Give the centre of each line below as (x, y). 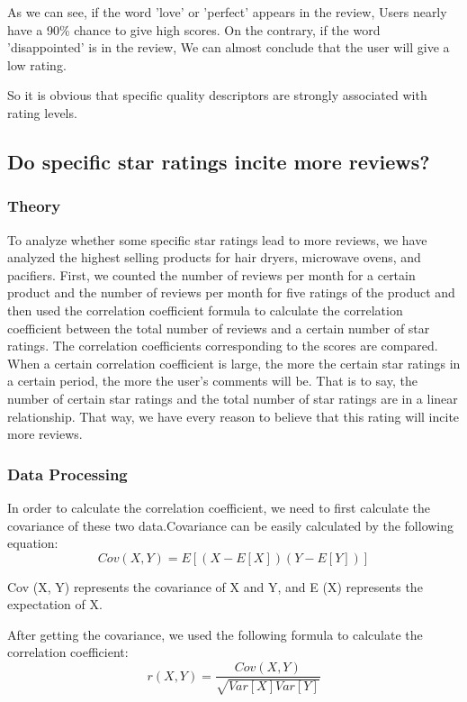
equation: (33, 543)
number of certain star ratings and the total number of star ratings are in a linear (233, 398)
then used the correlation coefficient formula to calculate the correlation (205, 310)
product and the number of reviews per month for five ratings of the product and (231, 292)
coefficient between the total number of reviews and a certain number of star (219, 328)
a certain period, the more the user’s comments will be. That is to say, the (212, 381)
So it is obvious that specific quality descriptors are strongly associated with (217, 95)
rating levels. (42, 112)
